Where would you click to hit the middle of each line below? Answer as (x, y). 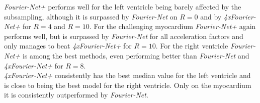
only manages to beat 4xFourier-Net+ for (68, 46)
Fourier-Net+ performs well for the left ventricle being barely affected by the (123, 6)
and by (211, 16)
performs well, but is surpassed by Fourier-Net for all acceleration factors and (124, 36)
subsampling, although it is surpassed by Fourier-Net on (91, 16)
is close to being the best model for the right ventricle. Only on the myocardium (128, 85)
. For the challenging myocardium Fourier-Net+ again (172, 26)
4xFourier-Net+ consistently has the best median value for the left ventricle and (127, 75)
